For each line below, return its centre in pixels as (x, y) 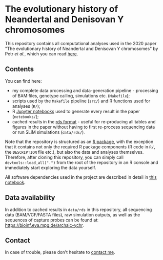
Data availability (30, 198)
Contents (20, 69)
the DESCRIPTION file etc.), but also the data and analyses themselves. (74, 152)
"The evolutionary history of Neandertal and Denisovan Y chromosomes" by (82, 48)
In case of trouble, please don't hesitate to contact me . (60, 252)
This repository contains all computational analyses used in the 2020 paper (81, 43)
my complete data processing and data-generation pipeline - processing (85, 90)
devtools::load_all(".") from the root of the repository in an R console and (82, 162)
